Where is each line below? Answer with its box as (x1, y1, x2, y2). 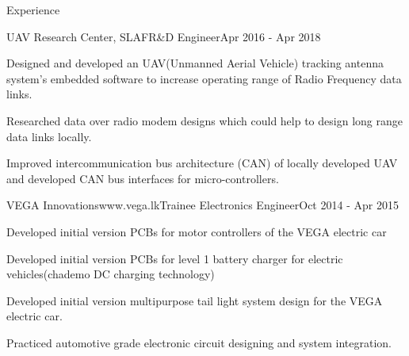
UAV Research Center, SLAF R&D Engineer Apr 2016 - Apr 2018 (6, 28, 321, 44)
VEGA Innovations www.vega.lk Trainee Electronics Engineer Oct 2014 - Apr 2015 (6, 197, 399, 213)
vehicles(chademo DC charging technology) (6, 266, 215, 282)
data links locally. (6, 128, 92, 144)
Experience (6, 2, 60, 17)
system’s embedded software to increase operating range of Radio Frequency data (6, 70, 402, 86)
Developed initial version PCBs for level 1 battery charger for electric (6, 250, 343, 266)
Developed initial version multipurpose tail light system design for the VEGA (6, 292, 383, 308)
